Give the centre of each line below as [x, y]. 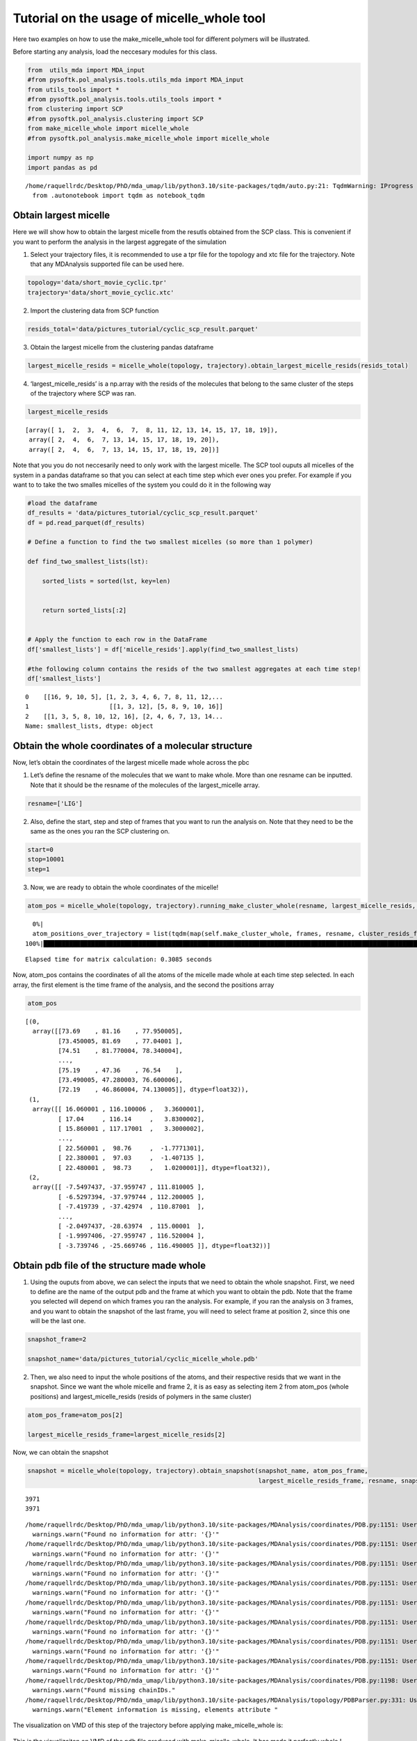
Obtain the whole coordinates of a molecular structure [133, 745]
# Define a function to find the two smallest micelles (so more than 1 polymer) [171, 542]
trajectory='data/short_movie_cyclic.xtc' [101, 292]
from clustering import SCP [75, 109]
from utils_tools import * [73, 89]
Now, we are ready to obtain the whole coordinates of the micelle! [124, 887]
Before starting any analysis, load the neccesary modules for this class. [115, 52]
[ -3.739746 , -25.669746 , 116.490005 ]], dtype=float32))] [164, 1246]
